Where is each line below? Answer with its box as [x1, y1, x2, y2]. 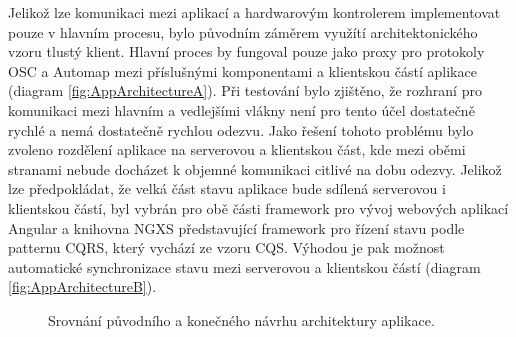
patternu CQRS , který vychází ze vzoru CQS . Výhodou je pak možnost [8, 237, 445, 258]
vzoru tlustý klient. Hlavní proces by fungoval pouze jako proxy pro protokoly [8, 41, 485, 62]
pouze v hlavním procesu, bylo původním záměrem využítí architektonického [8, 21, 478, 42]
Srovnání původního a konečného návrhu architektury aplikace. [48, 309, 435, 330]
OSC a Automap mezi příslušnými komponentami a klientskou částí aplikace [8, 60, 477, 81]
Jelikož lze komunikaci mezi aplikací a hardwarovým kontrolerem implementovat [8, 2, 501, 22]
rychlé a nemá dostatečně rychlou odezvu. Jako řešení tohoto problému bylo [8, 119, 474, 140]
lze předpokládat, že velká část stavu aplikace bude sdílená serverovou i [8, 178, 446, 199]
